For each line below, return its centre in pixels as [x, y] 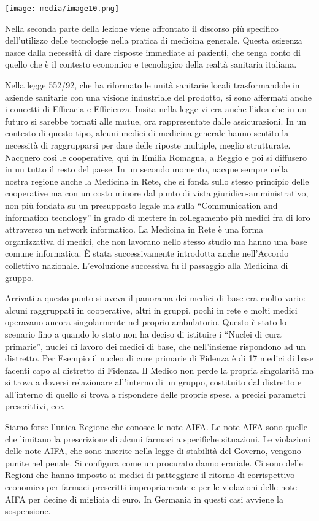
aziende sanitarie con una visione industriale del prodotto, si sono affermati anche [158, 97]
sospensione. [28, 511]
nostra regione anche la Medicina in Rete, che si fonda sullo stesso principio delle [157, 181]
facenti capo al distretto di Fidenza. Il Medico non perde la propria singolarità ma [159, 370]
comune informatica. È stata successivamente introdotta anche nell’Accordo [147, 253]
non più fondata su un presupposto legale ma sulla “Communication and [141, 205]
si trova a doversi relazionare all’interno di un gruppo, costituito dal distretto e [153, 382]
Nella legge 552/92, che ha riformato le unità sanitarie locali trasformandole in [152, 85]
